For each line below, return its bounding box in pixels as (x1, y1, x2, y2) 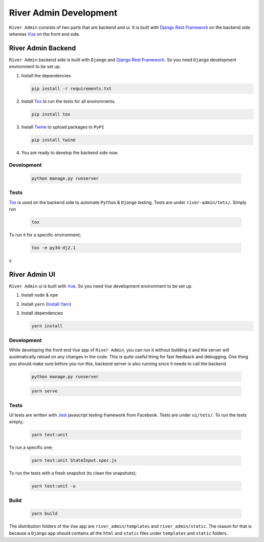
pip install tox (31, 111, 71, 117)
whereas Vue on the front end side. (9, 31, 80, 37)
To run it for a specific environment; (9, 232, 81, 238)
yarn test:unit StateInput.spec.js (31, 457, 117, 463)
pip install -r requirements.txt (31, 86, 112, 91)
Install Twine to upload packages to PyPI (21, 124, 105, 130)
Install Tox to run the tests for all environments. (21, 98, 116, 104)
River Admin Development (9, 7, 117, 18)
